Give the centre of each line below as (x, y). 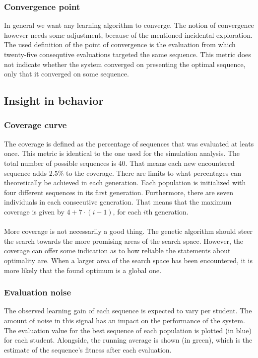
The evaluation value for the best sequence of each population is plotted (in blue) (128, 330)
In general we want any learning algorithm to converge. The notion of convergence (129, 25)
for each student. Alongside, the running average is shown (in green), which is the (128, 340)
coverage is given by (34, 211)
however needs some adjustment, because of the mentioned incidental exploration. (128, 35)
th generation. (167, 211)
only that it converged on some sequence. (66, 74)
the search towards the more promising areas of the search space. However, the (124, 241)
